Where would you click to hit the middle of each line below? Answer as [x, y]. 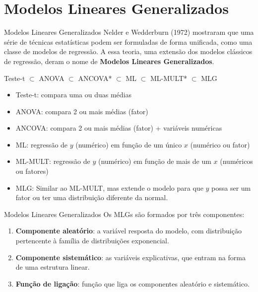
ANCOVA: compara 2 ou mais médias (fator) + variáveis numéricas [119, 128]
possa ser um [231, 187]
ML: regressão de [42, 144]
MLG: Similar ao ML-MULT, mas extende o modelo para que [109, 187]
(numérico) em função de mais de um [155, 161]
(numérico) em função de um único [129, 144]
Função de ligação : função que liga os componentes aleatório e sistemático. [132, 283]
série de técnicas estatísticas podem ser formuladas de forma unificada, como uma [128, 41]
